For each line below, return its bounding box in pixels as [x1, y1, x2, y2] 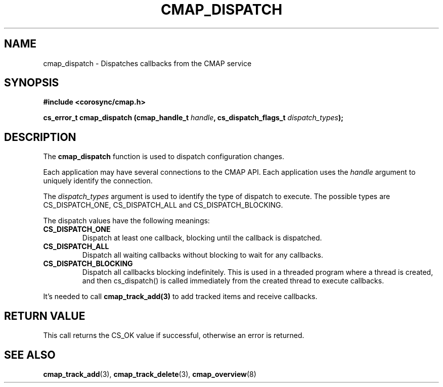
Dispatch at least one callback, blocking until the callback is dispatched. [82, 233, 322, 243]
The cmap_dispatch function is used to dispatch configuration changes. [43, 152, 284, 161]
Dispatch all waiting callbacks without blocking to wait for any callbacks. [82, 251, 324, 260]
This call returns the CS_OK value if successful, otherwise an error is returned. [43, 331, 304, 340]
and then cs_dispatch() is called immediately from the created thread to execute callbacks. [82, 276, 384, 285]
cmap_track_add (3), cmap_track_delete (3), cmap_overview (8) [43, 369, 256, 378]
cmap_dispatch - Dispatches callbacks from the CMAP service [43, 59, 252, 68]
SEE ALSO [4, 348, 56, 361]
